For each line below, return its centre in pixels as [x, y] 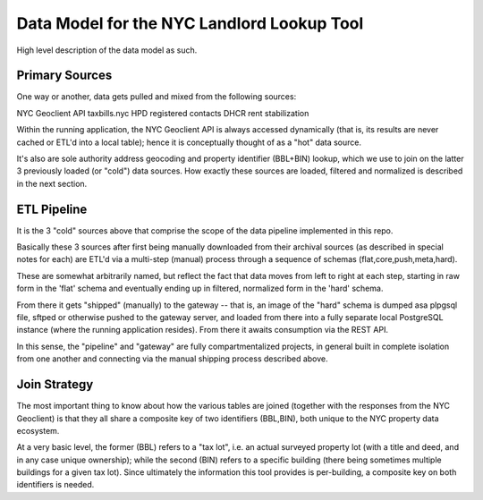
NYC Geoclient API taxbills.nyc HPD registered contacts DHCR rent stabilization [163, 113]
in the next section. [52, 183]
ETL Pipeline [52, 209]
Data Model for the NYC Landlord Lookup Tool [190, 23]
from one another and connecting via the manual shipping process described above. [172, 359]
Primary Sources [64, 76]
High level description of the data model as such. [107, 50]
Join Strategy [55, 385]
